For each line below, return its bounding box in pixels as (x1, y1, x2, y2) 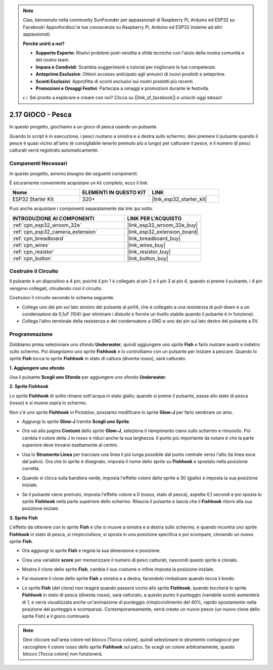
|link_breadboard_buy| (127, 235, 181, 242)
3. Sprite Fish (9, 515, 38, 521)
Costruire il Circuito (9, 268, 59, 275)
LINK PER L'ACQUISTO (127, 215, 182, 222)
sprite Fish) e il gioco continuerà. (22, 613, 90, 619)
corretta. (22, 466, 40, 472)
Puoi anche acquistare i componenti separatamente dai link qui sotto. (9, 205, 154, 211)
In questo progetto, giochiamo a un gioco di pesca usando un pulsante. (9, 124, 158, 130)
